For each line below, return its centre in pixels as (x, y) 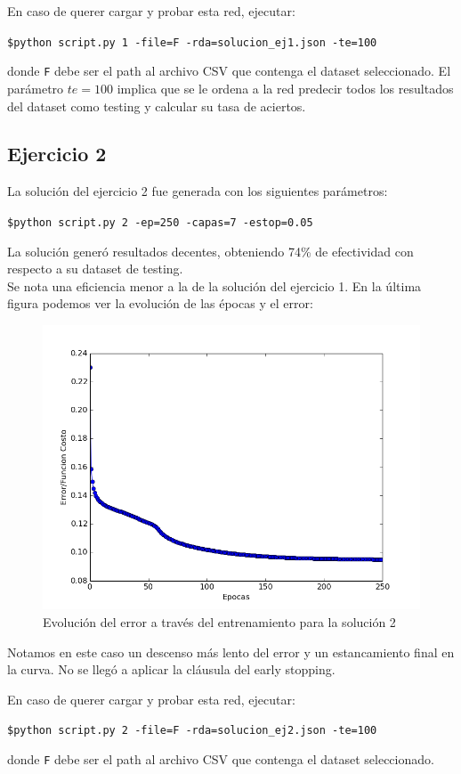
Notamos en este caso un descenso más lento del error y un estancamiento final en (231, 652)
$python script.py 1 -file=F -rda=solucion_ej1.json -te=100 (192, 42)
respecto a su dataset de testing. (95, 269)
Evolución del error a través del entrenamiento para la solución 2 (219, 622)
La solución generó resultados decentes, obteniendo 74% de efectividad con (210, 251)
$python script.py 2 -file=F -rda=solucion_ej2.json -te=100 (192, 731)
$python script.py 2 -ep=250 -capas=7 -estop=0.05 (160, 222)
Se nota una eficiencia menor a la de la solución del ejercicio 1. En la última (214, 285)
